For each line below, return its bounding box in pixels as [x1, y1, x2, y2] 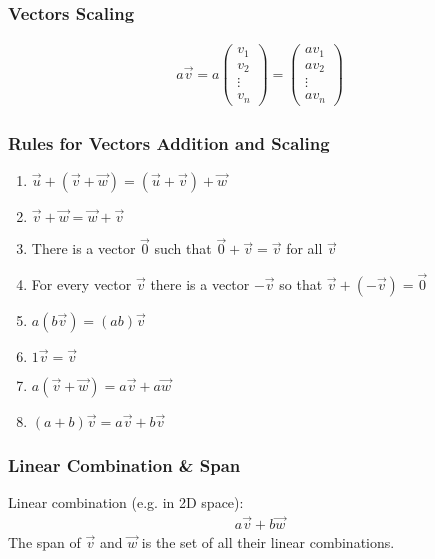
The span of [8, 532, 81, 553]
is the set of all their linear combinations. [141, 532, 395, 553]
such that [154, 238, 212, 259]
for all [286, 238, 323, 259]
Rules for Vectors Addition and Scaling [8, 130, 330, 155]
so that [279, 274, 323, 295]
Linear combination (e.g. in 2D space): [8, 492, 244, 513]
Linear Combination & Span [8, 452, 241, 477]
